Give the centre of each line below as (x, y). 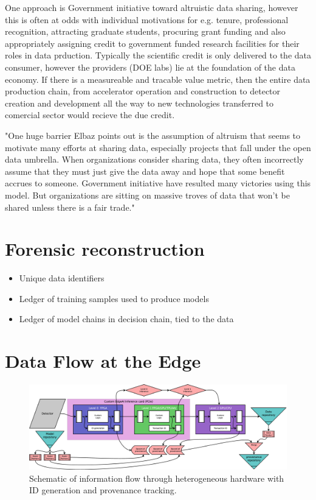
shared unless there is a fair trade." (70, 207)
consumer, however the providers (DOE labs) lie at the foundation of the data (150, 67)
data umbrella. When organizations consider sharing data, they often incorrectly (154, 159)
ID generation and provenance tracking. (103, 490)
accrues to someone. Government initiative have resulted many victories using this (158, 183)
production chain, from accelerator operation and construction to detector (143, 91)
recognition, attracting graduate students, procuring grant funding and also (145, 31)
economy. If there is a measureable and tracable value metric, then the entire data (158, 79)
